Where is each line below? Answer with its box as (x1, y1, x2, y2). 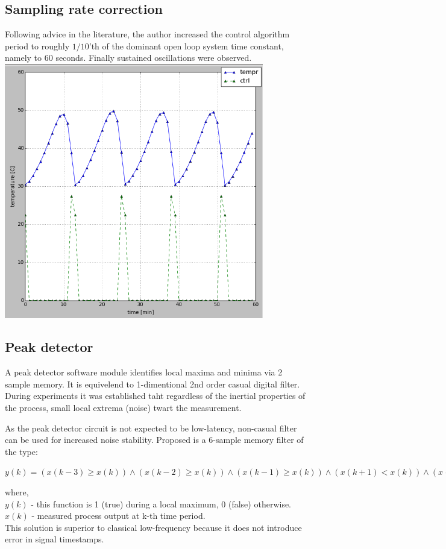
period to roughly (5, 39, 70, 52)
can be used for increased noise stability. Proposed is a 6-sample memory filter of (5, 433, 304, 446)
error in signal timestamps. (5, 533, 104, 545)
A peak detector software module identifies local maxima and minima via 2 (5, 366, 283, 378)
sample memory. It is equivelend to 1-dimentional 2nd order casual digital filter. (5, 377, 300, 390)
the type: (5, 445, 38, 457)
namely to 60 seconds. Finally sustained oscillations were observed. (5, 51, 252, 64)
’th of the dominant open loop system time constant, (89, 39, 284, 52)
